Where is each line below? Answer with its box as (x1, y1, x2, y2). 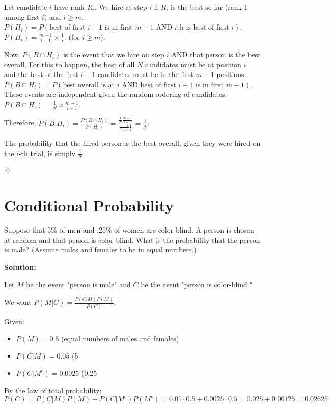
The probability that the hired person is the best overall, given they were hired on (4, 138, 261, 148)
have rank (54, 2, 85, 12)
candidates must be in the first (97, 69, 193, 80)
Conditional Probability (4, 195, 174, 216)
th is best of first (177, 24, 229, 32)
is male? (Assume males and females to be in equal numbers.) (4, 244, 197, 255)
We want (4, 297, 32, 308)
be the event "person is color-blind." (141, 278, 252, 289)
